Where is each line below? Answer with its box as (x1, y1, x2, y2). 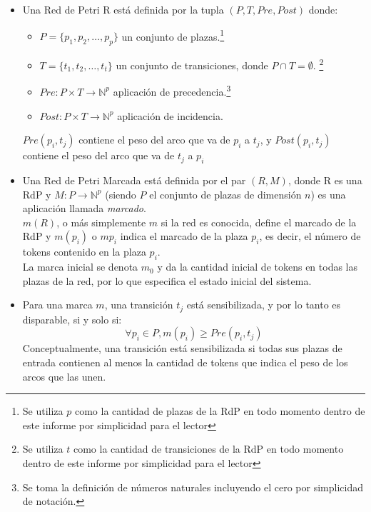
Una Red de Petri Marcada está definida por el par (22, 172, 246, 187)
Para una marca (22, 297, 93, 312)
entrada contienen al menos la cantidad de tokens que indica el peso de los (22, 354, 348, 369)
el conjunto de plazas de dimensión (149, 186, 302, 201)
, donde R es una (288, 172, 362, 187)
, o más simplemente (56, 214, 146, 229)
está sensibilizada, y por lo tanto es (186, 297, 341, 312)
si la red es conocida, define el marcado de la (161, 214, 357, 229)
